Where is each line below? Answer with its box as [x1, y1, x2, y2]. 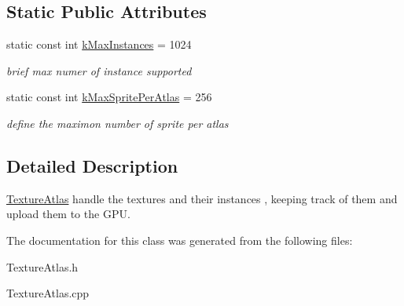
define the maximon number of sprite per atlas [6, 115, 229, 131]
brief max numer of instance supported [6, 62, 192, 78]
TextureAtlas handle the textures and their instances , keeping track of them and [6, 190, 398, 206]
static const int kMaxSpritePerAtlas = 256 [6, 89, 212, 105]
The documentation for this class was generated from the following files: [6, 231, 353, 248]
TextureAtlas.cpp [6, 285, 90, 301]
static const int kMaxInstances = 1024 [6, 36, 192, 53]
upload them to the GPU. [6, 206, 130, 222]
